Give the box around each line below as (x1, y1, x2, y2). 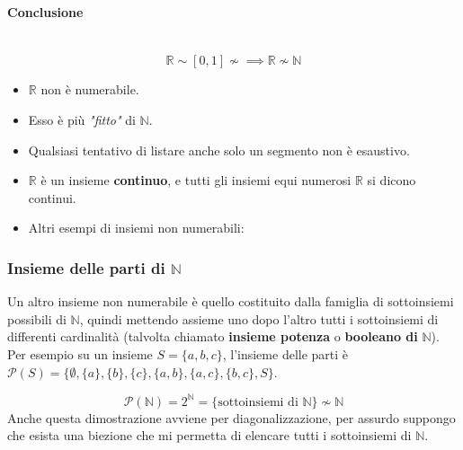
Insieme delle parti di (7, 256, 165, 278)
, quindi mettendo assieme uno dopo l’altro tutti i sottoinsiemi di (79, 309, 439, 328)
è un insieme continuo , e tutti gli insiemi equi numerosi (40, 171, 352, 190)
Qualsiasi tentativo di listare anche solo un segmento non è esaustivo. (28, 140, 410, 159)
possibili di (7, 309, 67, 328)
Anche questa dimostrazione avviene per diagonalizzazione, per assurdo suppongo (7, 408, 456, 427)
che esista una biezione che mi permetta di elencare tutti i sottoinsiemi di (7, 426, 412, 445)
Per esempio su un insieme (7, 344, 153, 363)
